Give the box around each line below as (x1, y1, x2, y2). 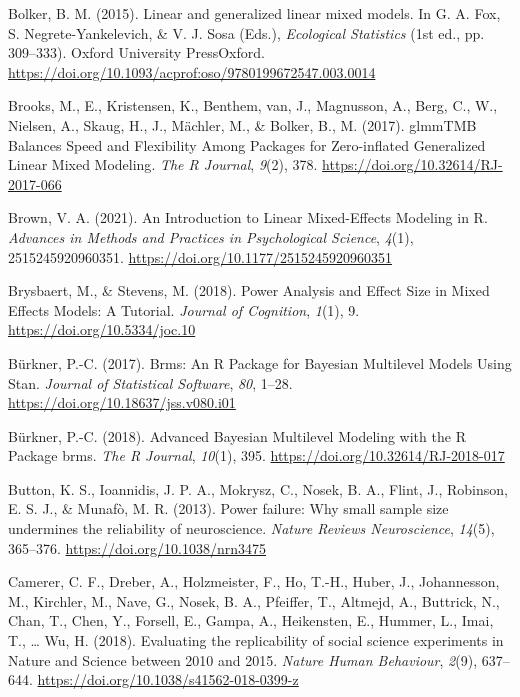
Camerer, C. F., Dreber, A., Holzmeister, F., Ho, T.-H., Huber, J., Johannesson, (8, 571, 500, 592)
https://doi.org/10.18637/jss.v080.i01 (8, 392, 236, 413)
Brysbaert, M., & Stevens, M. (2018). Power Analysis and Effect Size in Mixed (8, 280, 490, 301)
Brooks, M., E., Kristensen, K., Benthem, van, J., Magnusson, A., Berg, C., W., (8, 95, 498, 116)
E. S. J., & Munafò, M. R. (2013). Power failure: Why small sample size (8, 498, 449, 519)
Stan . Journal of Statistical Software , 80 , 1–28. (8, 372, 293, 393)
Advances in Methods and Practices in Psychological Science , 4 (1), (8, 226, 414, 247)
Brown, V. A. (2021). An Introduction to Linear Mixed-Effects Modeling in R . (8, 207, 488, 228)
